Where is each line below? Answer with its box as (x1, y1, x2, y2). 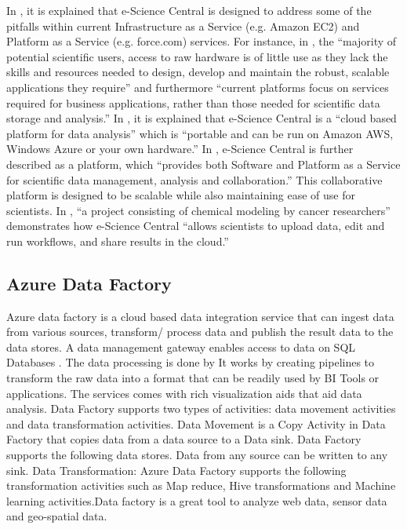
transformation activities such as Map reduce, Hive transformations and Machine (6, 477, 396, 494)
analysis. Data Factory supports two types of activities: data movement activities (6, 400, 396, 417)
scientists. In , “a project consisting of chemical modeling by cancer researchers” (6, 202, 391, 218)
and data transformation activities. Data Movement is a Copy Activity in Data (6, 415, 386, 432)
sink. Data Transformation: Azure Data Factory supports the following (6, 462, 347, 478)
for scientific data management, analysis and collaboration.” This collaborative (6, 171, 383, 188)
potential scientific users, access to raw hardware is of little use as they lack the (6, 48, 388, 64)
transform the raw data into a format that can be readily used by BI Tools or (6, 370, 380, 386)
